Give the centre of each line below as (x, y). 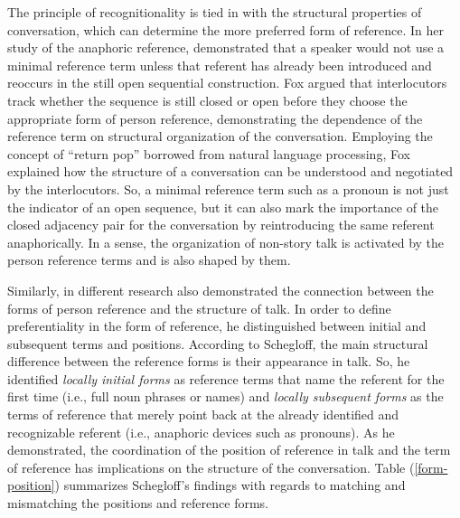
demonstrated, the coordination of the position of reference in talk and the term (229, 450)
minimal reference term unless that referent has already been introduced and (220, 65)
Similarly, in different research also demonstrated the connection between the (221, 290)
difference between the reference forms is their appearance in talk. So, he (209, 361)
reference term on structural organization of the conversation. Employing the (220, 136)
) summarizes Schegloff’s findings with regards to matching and (230, 485)
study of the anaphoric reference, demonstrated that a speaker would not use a (226, 47)
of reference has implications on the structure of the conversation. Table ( (211, 467)
